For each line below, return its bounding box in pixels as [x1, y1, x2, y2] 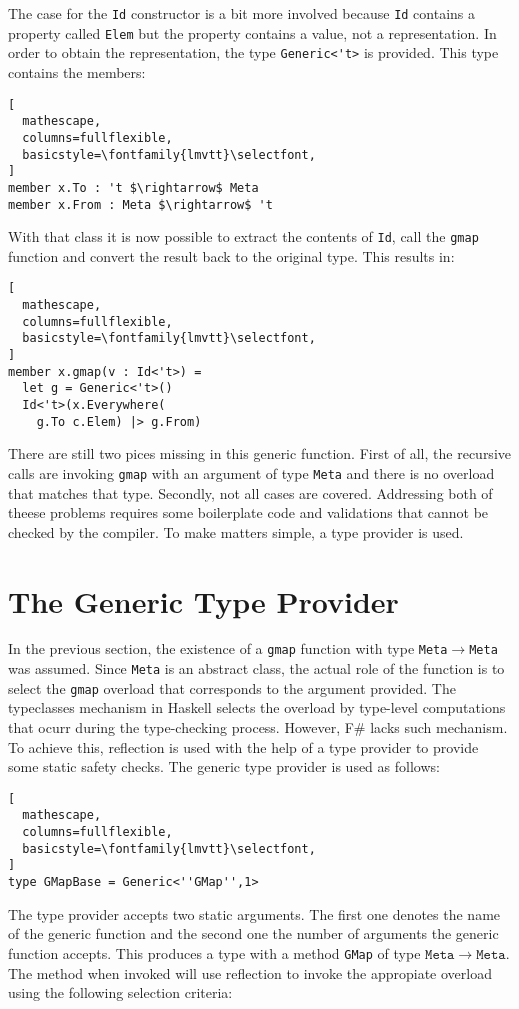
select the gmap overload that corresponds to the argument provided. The [8, 677, 456, 698]
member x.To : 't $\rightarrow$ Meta [8, 180, 259, 195]
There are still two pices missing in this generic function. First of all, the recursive [8, 443, 511, 464]
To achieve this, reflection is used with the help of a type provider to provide [8, 736, 479, 757]
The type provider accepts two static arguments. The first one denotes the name [8, 903, 501, 924]
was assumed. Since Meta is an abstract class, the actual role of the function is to [8, 658, 505, 679]
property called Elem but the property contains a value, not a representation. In [8, 22, 497, 43]
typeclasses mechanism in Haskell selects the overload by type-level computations [8, 697, 506, 718]
